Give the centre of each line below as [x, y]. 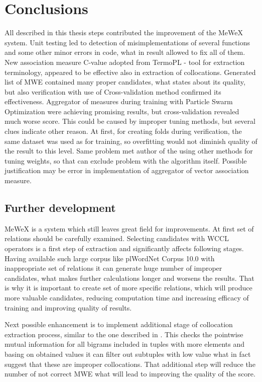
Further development [60, 208]
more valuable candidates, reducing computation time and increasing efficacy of [127, 297]
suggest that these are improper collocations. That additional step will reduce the [130, 364]
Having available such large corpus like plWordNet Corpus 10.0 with [110, 258]
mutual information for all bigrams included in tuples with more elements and [124, 344]
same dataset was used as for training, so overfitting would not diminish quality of [131, 141]
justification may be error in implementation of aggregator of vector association [127, 170]
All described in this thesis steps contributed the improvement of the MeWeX [124, 32]
